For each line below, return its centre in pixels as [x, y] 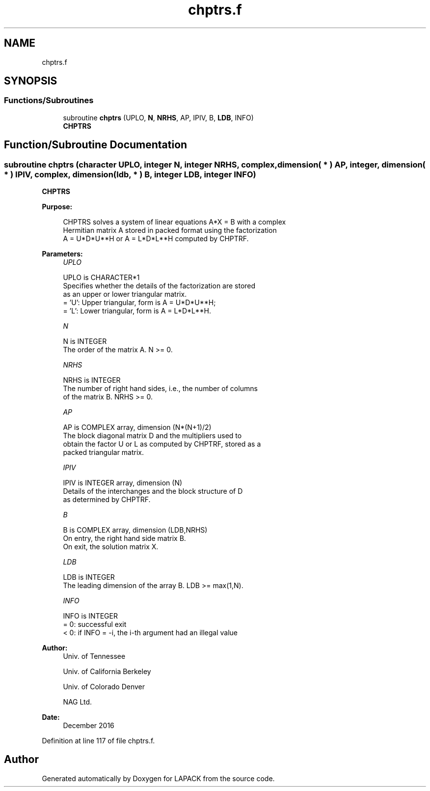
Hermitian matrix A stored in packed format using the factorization [170, 230]
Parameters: [62, 254]
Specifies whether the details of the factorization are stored [159, 286]
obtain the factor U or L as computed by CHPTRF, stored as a [162, 444]
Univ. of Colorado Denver [104, 687]
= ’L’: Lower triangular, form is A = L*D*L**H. [137, 311]
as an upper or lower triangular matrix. [125, 294]
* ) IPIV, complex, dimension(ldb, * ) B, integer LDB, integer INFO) [130, 174]
